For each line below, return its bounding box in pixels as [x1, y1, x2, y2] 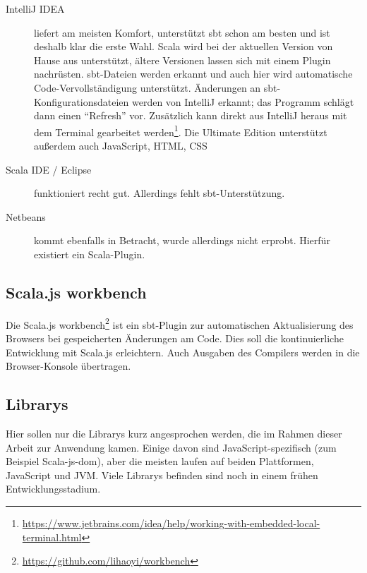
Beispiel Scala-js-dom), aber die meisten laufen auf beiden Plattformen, [6, 454, 314, 469]
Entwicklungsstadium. [6, 481, 101, 496]
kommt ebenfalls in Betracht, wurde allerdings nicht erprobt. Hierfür [34, 233, 330, 248]
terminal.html [22, 529, 82, 544]
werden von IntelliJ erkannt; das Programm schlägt [131, 94, 354, 109]
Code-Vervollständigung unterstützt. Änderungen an [34, 80, 261, 95]
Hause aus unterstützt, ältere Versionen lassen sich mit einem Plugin [34, 52, 331, 67]
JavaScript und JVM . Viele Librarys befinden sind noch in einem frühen [6, 467, 318, 482]
